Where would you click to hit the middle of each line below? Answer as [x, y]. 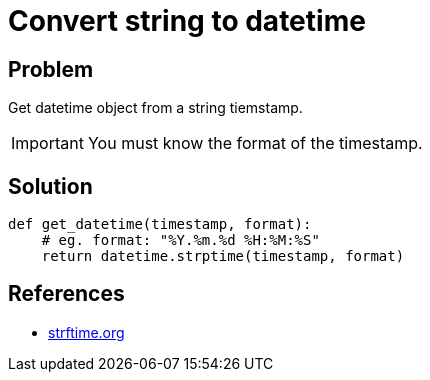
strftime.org [86, 332]
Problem [51, 69]
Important [47, 143]
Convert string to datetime [187, 21]
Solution [50, 186]
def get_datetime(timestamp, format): [160, 224]
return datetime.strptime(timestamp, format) [223, 256]
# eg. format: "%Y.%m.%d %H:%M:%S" [180, 240]
